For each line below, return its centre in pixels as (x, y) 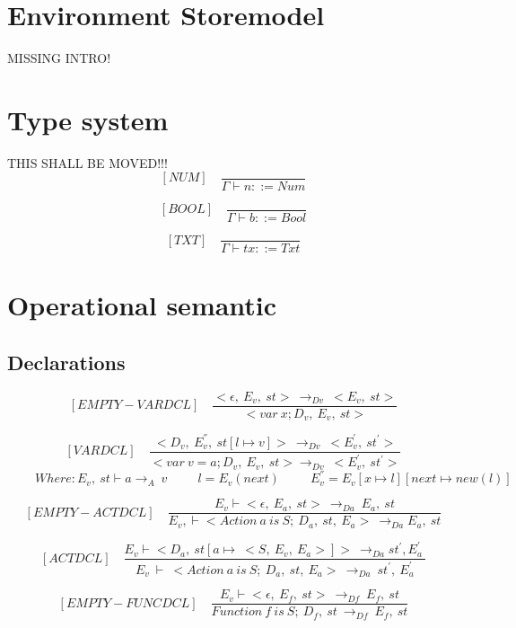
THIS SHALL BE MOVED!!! (87, 162)
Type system (88, 119)
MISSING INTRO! (59, 58)
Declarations (66, 362)
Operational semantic (142, 305)
